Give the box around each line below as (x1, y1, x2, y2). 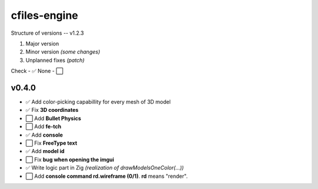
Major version (25, 40, 59, 47)
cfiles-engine (11, 9, 78, 22)
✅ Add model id (25, 148, 65, 155)
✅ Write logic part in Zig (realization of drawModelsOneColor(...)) (25, 164, 184, 171)
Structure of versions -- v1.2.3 (11, 29, 84, 37)
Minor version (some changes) (25, 48, 100, 55)
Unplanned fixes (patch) (25, 57, 85, 64)
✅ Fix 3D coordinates (25, 107, 79, 114)
